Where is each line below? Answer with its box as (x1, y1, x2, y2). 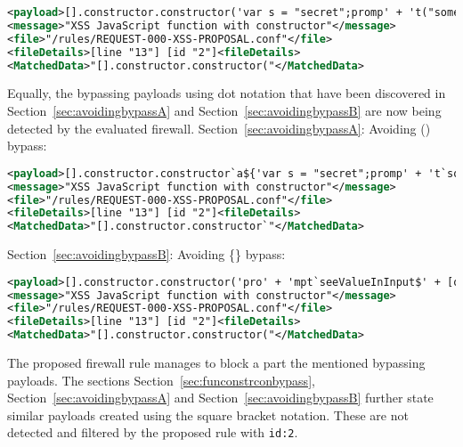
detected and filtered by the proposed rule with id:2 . (7, 423, 298, 442)
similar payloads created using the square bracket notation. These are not (7, 405, 409, 424)
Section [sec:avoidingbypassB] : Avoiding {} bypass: (7, 245, 286, 264)
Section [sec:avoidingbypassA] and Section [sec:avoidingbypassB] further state (7, 388, 434, 407)
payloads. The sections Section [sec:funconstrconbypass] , (7, 370, 315, 389)
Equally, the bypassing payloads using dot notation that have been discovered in (7, 84, 446, 102)
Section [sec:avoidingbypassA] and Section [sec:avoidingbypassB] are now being (7, 101, 442, 119)
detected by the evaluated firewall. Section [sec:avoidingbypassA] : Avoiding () (7, 118, 431, 137)
